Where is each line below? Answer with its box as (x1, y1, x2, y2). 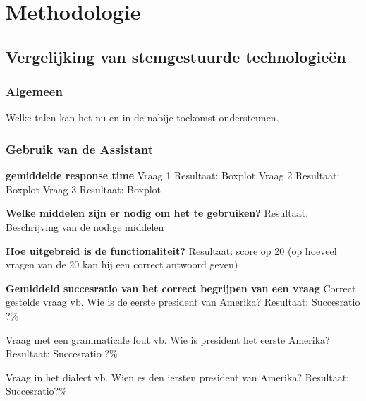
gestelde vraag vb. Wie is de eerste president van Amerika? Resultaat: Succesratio (6, 294, 360, 309)
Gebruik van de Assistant (6, 140, 153, 157)
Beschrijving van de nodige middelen (6, 219, 164, 234)
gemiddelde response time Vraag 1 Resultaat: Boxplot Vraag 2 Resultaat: (6, 168, 340, 183)
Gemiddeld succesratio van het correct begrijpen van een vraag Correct (6, 280, 356, 295)
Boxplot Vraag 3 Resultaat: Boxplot (6, 181, 161, 196)
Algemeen (6, 83, 63, 100)
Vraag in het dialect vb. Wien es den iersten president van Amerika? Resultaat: (6, 369, 350, 384)
